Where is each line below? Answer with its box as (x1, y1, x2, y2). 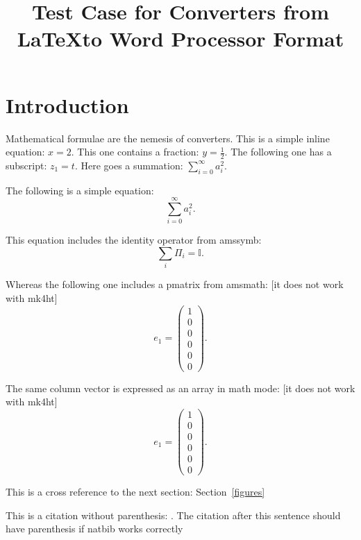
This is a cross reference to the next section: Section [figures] (6, 484, 265, 499)
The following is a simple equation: (6, 183, 154, 197)
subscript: (6, 158, 47, 172)
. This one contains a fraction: (71, 144, 199, 159)
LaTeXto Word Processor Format (17, 24, 344, 53)
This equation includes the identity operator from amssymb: (6, 233, 262, 247)
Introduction (6, 90, 129, 119)
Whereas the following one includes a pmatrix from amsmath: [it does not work (6, 277, 344, 292)
